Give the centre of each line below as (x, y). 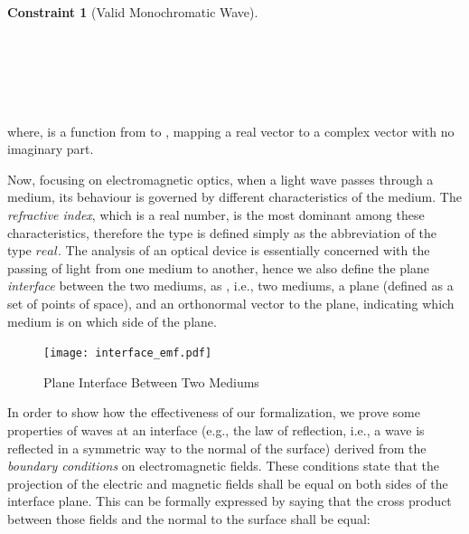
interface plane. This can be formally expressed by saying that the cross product (230, 501)
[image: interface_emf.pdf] (128, 353)
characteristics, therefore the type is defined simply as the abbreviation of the (222, 232)
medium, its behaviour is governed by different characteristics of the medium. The (234, 197)
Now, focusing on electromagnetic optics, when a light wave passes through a (220, 179)
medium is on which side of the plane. (112, 321)
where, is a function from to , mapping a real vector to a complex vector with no (231, 131)
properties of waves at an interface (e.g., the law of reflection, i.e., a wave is (216, 429)
